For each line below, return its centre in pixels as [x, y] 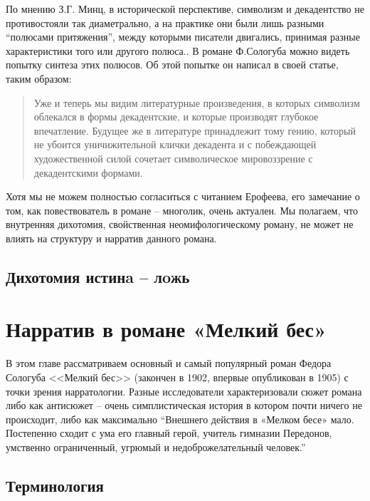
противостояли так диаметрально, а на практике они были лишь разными [165, 22]
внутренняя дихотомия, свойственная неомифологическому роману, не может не [180, 224]
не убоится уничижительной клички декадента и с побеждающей [175, 144]
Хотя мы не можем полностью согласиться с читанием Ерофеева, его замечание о [183, 196]
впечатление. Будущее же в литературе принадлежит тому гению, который [195, 130]
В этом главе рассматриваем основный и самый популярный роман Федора [169, 363]
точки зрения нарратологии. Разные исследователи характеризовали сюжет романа [184, 391]
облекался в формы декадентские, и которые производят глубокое [176, 117]
